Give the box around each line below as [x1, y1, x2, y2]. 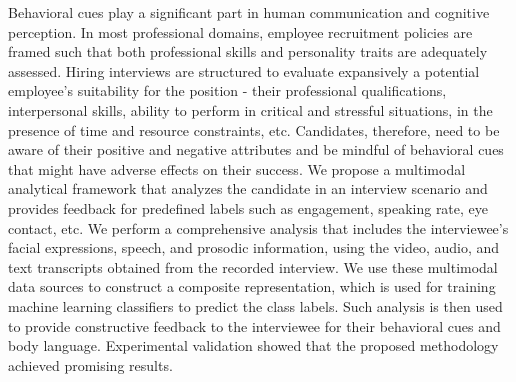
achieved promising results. [8, 354, 173, 375]
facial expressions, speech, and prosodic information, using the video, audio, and [8, 237, 500, 258]
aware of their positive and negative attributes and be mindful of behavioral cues [8, 139, 504, 160]
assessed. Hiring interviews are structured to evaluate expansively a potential [8, 60, 480, 81]
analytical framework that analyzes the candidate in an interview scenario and [8, 178, 488, 199]
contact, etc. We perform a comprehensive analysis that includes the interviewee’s [8, 217, 509, 238]
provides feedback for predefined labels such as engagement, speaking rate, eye [8, 197, 489, 218]
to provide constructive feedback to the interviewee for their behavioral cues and [8, 315, 501, 336]
